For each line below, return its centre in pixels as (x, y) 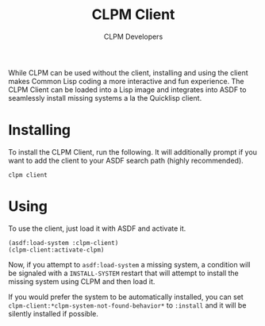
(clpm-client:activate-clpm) (56, 250)
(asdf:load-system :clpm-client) (63, 243)
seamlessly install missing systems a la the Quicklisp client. (105, 98)
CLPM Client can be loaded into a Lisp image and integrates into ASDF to (127, 90)
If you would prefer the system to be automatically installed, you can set (126, 297)
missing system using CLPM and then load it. (82, 281)
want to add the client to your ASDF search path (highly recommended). (126, 160)
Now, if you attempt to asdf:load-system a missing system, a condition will (130, 264)
